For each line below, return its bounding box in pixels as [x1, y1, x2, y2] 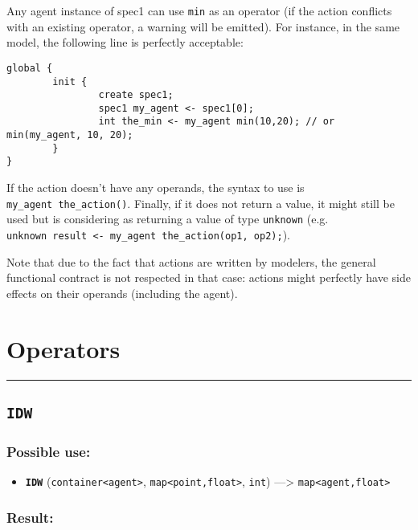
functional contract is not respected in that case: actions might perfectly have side [6, 269, 411, 286]
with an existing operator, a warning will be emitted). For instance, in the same [6, 18, 400, 35]
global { [6, 62, 53, 74]
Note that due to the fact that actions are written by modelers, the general [6, 253, 376, 270]
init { [52, 75, 88, 88]
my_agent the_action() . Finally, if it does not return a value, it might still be [6, 194, 395, 211]
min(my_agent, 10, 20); [6, 129, 133, 141]
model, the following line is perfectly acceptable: [6, 34, 244, 51]
